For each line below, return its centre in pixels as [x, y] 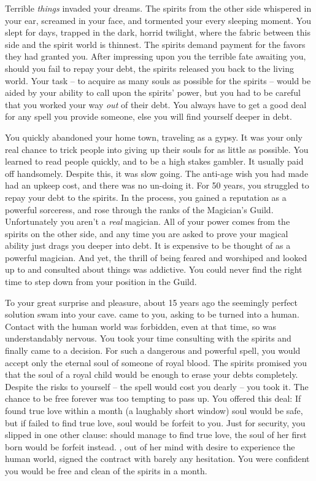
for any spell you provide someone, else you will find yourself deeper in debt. [148, 116]
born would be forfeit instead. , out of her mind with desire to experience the [150, 446]
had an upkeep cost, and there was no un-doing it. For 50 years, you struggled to [157, 185]
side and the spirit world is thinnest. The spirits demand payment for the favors [155, 44]
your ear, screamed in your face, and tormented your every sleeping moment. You [158, 20]
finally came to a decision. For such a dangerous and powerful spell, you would [153, 350]
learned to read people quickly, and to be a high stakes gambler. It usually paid [154, 161]
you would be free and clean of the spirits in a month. [106, 470]
